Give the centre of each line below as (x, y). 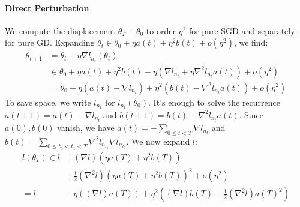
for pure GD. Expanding (50, 42)
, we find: (251, 42)
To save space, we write (48, 102)
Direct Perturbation (47, 7)
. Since (251, 114)
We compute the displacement (60, 30)
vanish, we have (86, 127)
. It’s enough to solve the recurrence (214, 102)
